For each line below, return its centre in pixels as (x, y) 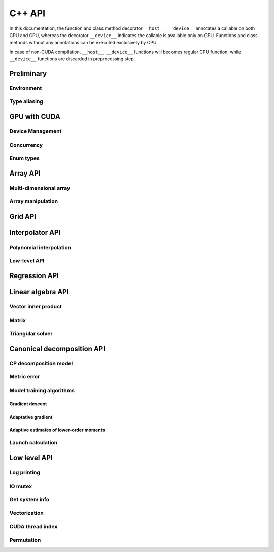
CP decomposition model (41, 363)
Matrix (18, 320)
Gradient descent (28, 404)
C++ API (27, 13)
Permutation (25, 540)
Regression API (34, 276)
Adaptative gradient (31, 417)
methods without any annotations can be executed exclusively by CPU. (83, 43)
